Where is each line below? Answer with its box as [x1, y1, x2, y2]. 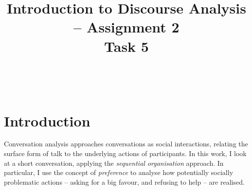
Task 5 [104, 36, 149, 56]
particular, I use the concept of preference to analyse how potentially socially [4, 167, 234, 177]
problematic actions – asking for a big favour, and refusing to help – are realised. [4, 176, 245, 187]
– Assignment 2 [73, 17, 180, 37]
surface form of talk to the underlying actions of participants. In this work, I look [4, 148, 247, 158]
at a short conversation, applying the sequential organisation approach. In [4, 158, 224, 168]
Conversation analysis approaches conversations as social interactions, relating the [4, 139, 248, 149]
